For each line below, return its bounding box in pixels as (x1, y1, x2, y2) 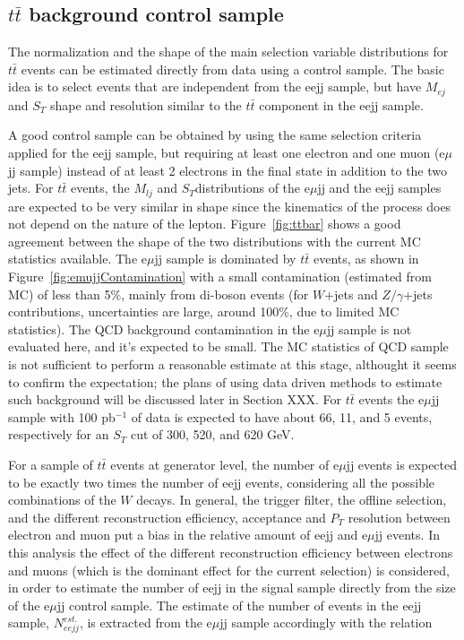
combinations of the (8, 490, 116, 509)
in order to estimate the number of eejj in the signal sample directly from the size (8, 578, 456, 597)
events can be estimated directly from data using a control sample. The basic (21, 59, 444, 78)
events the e (358, 390, 425, 409)
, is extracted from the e (79, 613, 212, 632)
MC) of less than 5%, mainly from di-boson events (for (8, 284, 309, 303)
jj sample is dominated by (154, 249, 296, 268)
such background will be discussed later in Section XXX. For (8, 390, 342, 409)
